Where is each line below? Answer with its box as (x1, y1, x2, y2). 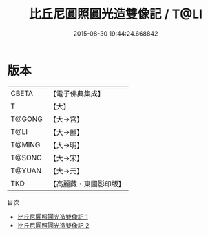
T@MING (10, 140, 41, 149)
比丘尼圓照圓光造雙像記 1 (17, 213, 88, 221)
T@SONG (10, 153, 43, 162)
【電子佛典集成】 (49, 89, 105, 98)
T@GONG (10, 114, 43, 124)
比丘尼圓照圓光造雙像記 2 (17, 221, 90, 229)
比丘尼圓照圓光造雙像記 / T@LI (28, 6, 203, 22)
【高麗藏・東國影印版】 (49, 179, 125, 189)
